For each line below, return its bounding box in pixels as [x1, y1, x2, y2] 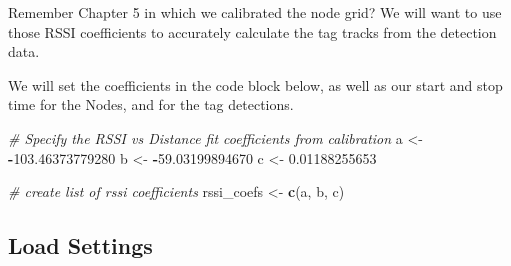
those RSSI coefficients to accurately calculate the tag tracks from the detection [8, 21, 497, 42]
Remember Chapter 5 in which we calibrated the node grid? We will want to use [8, 2, 502, 22]
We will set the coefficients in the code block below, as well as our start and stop [8, 74, 503, 95]
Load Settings [8, 230, 153, 261]
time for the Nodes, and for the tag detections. [8, 94, 294, 115]
